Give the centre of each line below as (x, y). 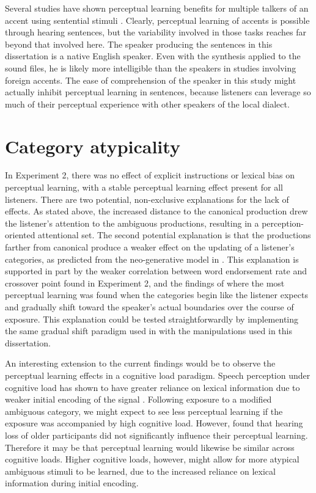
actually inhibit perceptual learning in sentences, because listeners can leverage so (158, 92)
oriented (20, 235)
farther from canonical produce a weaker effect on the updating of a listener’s (150, 247)
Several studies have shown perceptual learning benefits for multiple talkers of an (157, 8)
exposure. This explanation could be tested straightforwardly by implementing (152, 319)
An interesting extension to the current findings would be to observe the (140, 363)
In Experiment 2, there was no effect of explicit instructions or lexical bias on (150, 175)
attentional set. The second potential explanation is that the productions (175, 235)
